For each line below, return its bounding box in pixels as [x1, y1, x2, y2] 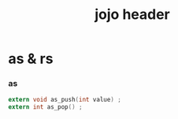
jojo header [94, 6, 171, 24]
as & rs [8, 50, 54, 68]
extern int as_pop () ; [8, 103, 83, 111]
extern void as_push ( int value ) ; [8, 96, 122, 104]
